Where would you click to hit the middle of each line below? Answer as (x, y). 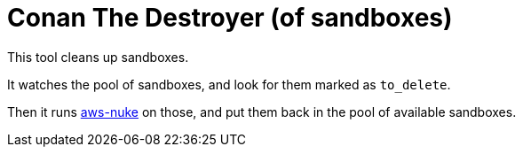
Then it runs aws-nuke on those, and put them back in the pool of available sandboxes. (262, 112)
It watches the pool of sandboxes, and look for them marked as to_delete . (229, 84)
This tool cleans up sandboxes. (98, 57)
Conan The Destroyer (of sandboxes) (230, 18)
